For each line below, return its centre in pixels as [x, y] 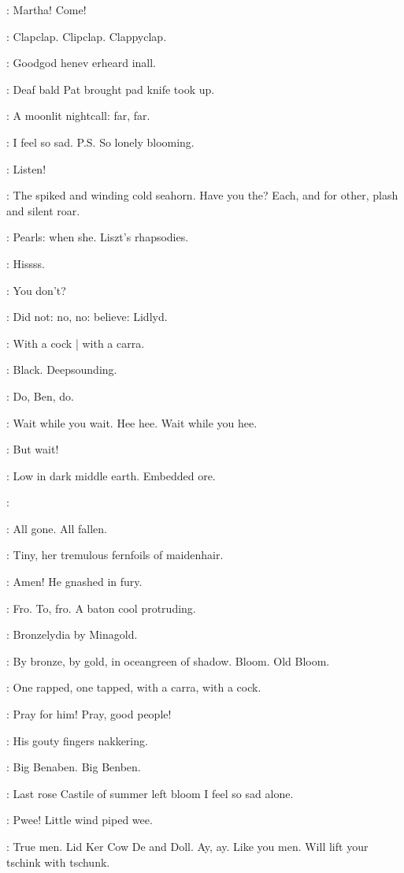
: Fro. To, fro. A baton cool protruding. [101, 608]
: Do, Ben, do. [40, 395]
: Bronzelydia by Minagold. [72, 634]
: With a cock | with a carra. [76, 343]
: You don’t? [36, 290]
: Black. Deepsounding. [62, 369]
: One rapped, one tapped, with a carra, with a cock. [134, 687]
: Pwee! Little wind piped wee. [80, 820]
